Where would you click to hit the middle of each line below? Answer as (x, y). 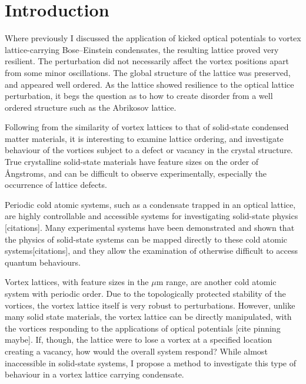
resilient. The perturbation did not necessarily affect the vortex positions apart (147, 61)
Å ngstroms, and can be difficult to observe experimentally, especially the (136, 173)
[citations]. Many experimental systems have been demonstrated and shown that (150, 228)
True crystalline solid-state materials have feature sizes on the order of (132, 162)
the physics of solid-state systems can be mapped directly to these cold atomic (146, 239)
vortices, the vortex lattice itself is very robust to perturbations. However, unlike (150, 305)
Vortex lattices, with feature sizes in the (77, 282)
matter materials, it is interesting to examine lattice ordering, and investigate (144, 138)
